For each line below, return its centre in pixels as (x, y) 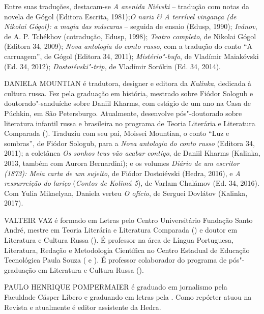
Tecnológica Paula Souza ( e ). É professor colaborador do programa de (115, 260)
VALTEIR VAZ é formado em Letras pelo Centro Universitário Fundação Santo (128, 220)
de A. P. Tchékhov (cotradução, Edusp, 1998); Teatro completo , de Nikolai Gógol (130, 36)
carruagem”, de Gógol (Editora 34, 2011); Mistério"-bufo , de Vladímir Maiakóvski (131, 56)
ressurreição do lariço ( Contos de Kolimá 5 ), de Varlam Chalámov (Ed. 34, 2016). (132, 183)
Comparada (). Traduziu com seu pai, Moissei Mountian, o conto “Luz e (117, 133)
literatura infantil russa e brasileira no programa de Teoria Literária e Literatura (130, 123)
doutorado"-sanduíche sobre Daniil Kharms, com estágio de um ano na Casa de (128, 103)
